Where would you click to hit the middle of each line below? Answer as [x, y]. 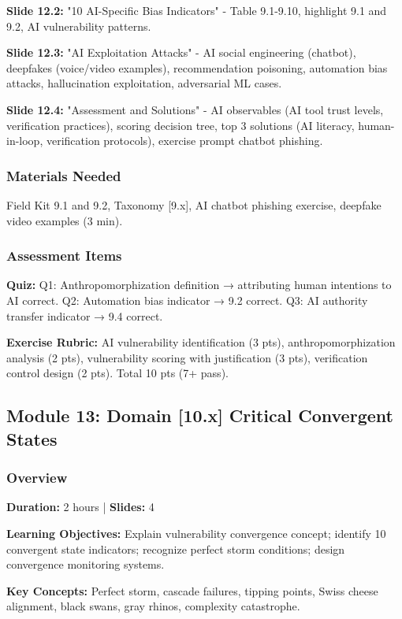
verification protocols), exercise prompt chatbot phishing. [184, 141]
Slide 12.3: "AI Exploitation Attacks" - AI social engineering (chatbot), [181, 52]
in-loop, [25, 141]
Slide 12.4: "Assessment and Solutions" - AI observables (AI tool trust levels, [195, 109]
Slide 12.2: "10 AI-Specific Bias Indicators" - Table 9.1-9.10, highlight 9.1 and [197, 10]
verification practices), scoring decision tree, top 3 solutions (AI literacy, [181, 125]
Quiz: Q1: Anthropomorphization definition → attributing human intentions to [199, 285]
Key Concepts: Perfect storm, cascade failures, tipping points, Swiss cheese [192, 590]
